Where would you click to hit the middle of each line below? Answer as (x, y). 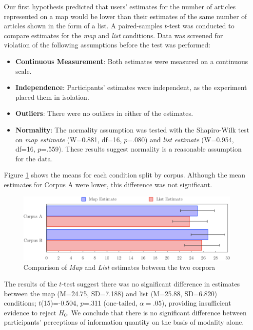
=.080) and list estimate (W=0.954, (181, 139)
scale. (23, 71)
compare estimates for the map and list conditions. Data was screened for (114, 35)
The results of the (30, 283)
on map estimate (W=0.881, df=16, (68, 139)
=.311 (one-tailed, (110, 303)
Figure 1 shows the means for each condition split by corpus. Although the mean (125, 175)
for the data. (34, 158)
